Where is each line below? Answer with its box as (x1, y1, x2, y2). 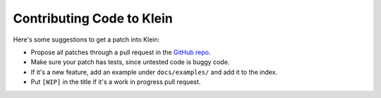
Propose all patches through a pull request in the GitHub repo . (30, 48, 211, 56)
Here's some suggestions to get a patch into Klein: (13, 35, 160, 44)
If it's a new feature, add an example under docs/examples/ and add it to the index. (30, 68, 278, 76)
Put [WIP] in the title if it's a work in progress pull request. (30, 78, 201, 86)
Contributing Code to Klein (13, 11, 173, 26)
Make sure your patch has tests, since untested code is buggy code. (30, 58, 230, 66)
